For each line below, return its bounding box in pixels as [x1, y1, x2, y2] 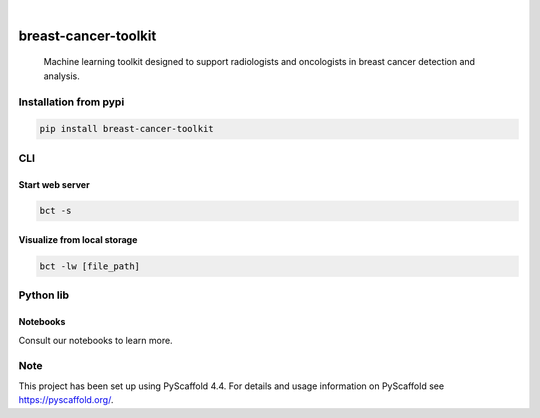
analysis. [43, 70, 80, 82]
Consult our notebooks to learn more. [18, 334, 174, 346]
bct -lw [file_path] [39, 261, 140, 272]
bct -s [39, 205, 72, 217]
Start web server [18, 178, 90, 190]
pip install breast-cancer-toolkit [39, 123, 214, 135]
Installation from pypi [18, 95, 125, 109]
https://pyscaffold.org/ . [18, 394, 114, 406]
